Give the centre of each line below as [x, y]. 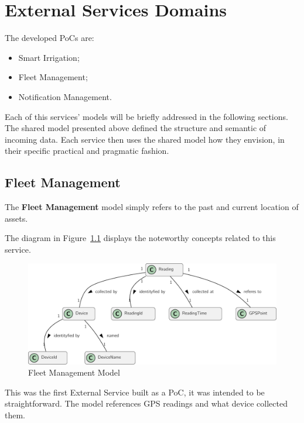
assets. [16, 218]
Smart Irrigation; [49, 57]
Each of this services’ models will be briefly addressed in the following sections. [146, 116]
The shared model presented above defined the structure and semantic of [136, 128]
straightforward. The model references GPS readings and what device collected [146, 403]
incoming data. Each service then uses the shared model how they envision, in [145, 139]
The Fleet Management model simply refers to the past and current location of [152, 207]
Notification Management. [65, 96]
